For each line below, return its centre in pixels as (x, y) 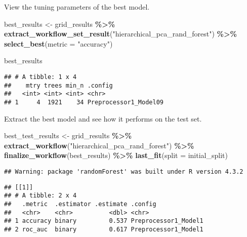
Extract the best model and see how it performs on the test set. (103, 118)
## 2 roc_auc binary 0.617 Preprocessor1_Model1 (104, 229)
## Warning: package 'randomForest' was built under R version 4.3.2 (124, 171)
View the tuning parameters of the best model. (77, 7)
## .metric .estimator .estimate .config (80, 204)
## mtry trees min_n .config (58, 85)
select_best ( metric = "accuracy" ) (58, 43)
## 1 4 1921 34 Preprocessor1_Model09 (84, 102)
